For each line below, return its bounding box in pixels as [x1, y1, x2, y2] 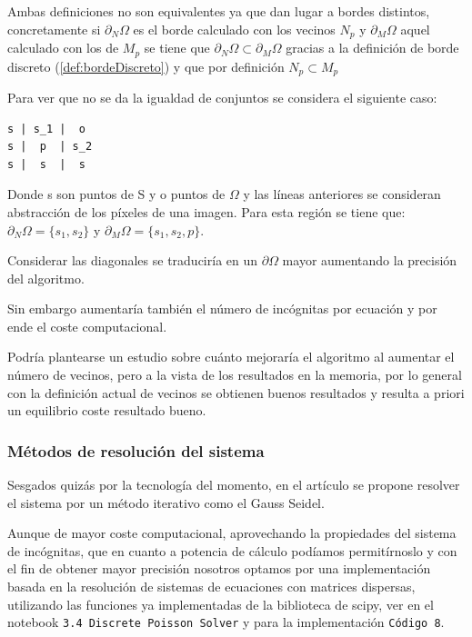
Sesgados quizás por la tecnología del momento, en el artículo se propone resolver [7, 475, 460, 494]
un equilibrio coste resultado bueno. [7, 401, 206, 420]
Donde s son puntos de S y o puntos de [7, 184, 226, 204]
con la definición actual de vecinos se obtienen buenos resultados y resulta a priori [7, 383, 465, 402]
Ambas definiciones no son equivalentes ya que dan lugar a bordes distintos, [7, 2, 430, 20]
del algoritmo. [7, 268, 85, 287]
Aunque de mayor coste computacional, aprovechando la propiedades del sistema [7, 523, 457, 542]
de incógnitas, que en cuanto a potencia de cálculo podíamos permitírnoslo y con [7, 541, 457, 560]
